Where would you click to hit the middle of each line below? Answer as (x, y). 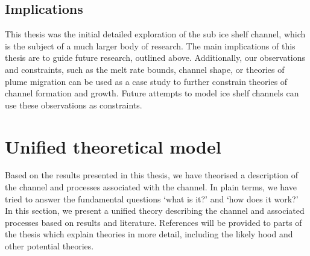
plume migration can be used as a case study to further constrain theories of (146, 81)
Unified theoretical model (113, 146)
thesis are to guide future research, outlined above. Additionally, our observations (155, 58)
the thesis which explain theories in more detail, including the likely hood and (149, 234)
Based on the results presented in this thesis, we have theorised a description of (151, 175)
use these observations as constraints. (74, 105)
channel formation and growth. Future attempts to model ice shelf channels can (152, 93)
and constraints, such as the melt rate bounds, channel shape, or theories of (145, 69)
